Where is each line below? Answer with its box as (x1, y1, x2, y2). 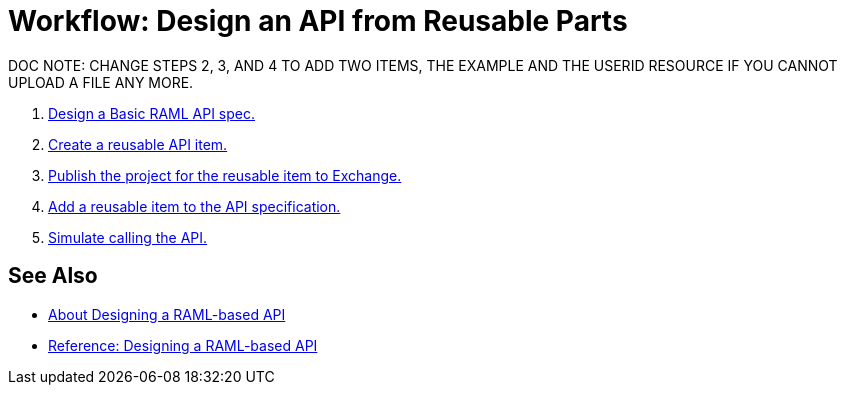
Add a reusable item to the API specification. (48, 197, 341, 215)
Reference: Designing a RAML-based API (48, 336, 318, 354)
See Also (8, 263, 98, 289)
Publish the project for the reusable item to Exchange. (48, 166, 402, 184)
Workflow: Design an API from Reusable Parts (8, 4, 628, 38)
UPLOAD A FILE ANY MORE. (8, 73, 194, 91)
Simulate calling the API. (48, 228, 208, 246)
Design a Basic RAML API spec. (48, 104, 255, 122)
